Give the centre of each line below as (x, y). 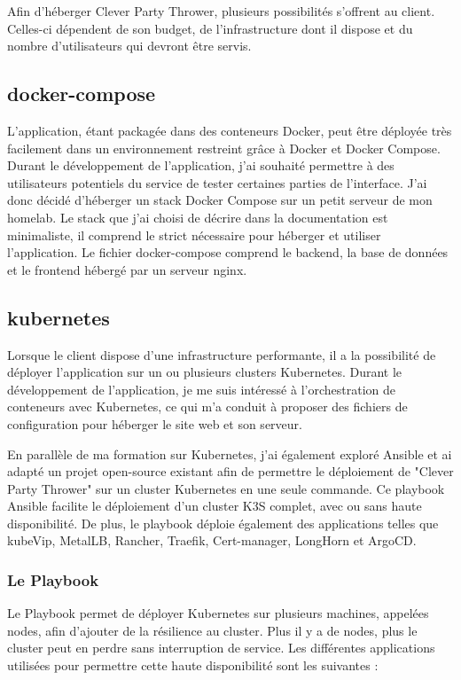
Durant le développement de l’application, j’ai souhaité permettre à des (201, 165)
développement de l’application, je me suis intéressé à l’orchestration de (201, 389)
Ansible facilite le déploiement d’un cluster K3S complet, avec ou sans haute (215, 506)
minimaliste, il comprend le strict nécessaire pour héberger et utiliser (194, 234)
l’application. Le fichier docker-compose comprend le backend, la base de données (228, 252)
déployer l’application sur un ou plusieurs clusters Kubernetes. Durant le (205, 372)
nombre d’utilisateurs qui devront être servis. (129, 46)
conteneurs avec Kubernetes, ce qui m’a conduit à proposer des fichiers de (207, 406)
